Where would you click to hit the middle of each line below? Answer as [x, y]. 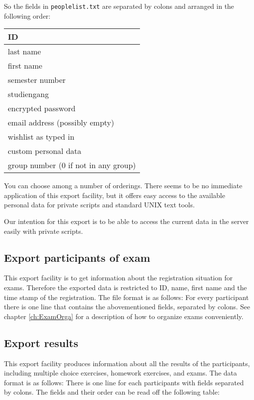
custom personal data [45, 151]
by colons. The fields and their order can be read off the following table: [112, 392]
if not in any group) [102, 165]
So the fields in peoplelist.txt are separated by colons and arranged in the [119, 6]
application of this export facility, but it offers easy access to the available [115, 195]
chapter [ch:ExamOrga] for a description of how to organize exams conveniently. [124, 316]
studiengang [28, 94]
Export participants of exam [77, 257]
